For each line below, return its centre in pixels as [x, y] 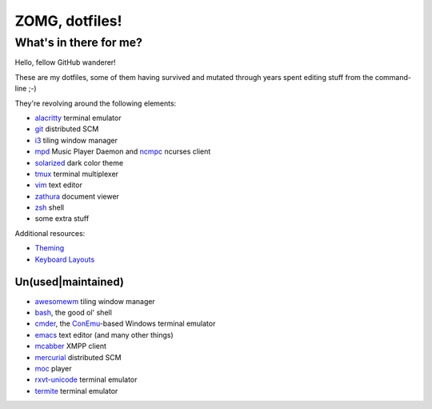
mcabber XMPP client [71, 346]
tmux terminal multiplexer [77, 174]
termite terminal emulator [76, 391]
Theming [49, 248]
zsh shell [49, 207]
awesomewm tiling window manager [95, 301]
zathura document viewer [77, 196]
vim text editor [59, 185]
